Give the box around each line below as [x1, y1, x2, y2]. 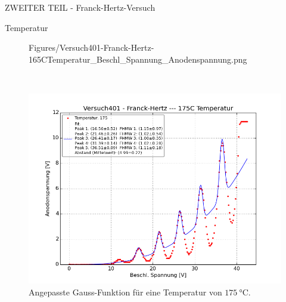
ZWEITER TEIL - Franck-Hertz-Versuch [5, 1, 156, 13]
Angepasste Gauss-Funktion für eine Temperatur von [29, 285, 222, 298]
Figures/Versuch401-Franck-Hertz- [29, 41, 154, 54]
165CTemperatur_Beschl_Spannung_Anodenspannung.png [29, 53, 247, 65]
